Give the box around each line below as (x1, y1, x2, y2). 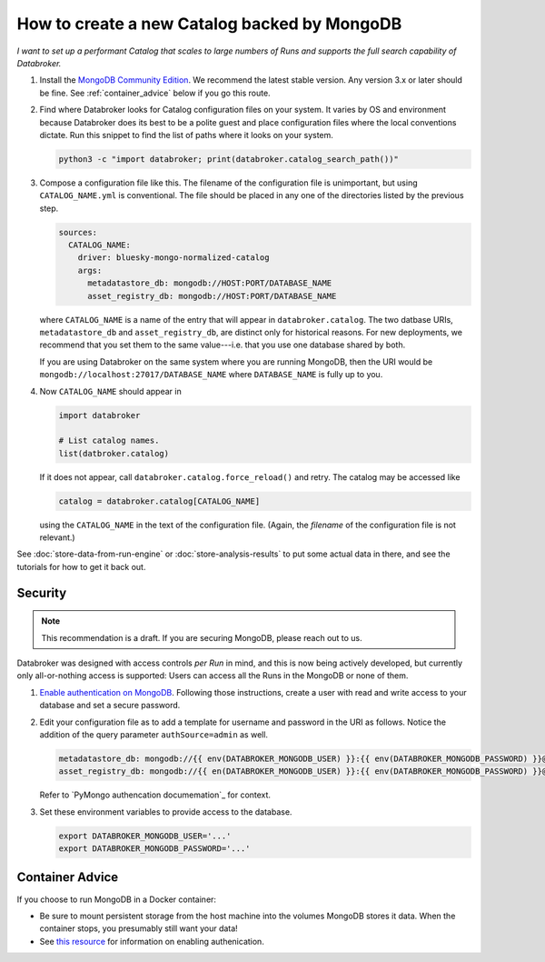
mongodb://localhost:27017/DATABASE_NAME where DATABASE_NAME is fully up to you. (39, 369, 383, 380)
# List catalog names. (58, 436, 160, 446)
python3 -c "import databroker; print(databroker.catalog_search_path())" (58, 154, 400, 164)
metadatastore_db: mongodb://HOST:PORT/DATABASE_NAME (87, 278, 332, 288)
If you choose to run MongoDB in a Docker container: (16, 894, 217, 905)
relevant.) (39, 532, 76, 543)
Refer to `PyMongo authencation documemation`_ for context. (39, 789, 272, 800)
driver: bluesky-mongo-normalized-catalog (77, 253, 270, 263)
